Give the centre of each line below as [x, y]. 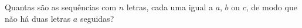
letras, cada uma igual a [169, 7]
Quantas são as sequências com [61, 7]
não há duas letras [38, 18]
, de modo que [272, 7]
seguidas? [97, 18]
